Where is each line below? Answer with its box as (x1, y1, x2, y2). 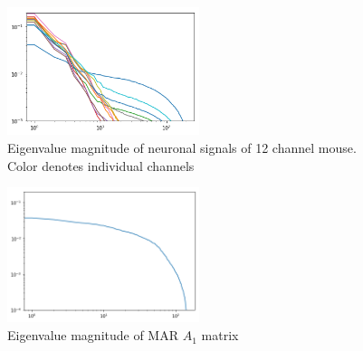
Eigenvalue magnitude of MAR (7, 326, 179, 345)
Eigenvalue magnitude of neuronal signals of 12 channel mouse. (7, 138, 357, 157)
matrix (201, 326, 239, 345)
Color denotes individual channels (7, 156, 195, 175)
